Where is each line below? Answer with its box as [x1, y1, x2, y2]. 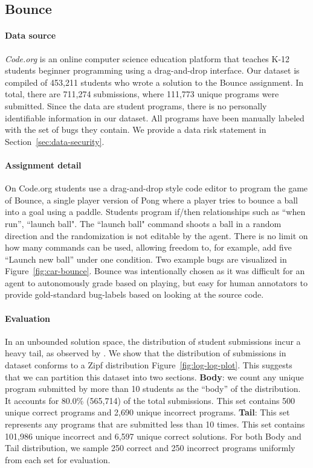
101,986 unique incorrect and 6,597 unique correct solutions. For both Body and [5, 429, 302, 442]
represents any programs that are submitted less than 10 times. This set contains [5, 418, 305, 431]
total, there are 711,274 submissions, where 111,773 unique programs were [5, 88, 279, 100]
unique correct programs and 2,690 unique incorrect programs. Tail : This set [5, 406, 290, 418]
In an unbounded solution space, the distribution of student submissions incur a [5, 335, 301, 347]
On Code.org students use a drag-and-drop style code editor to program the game [5, 182, 308, 194]
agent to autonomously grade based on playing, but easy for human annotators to [5, 276, 308, 289]
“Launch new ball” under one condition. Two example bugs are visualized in [5, 252, 287, 265]
